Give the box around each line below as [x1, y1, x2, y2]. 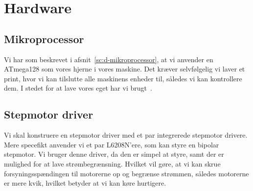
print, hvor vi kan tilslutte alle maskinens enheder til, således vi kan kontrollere [4, 73, 242, 83]
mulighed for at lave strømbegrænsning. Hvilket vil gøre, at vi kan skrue [4, 158, 221, 168]
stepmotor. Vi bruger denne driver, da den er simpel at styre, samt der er [4, 149, 224, 159]
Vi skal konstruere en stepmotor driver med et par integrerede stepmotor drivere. [4, 130, 248, 140]
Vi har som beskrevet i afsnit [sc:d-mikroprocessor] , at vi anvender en [4, 54, 213, 64]
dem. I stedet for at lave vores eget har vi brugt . [4, 83, 152, 93]
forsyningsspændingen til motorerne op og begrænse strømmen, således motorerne [4, 168, 249, 178]
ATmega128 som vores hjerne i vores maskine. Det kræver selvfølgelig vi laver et [4, 64, 245, 74]
